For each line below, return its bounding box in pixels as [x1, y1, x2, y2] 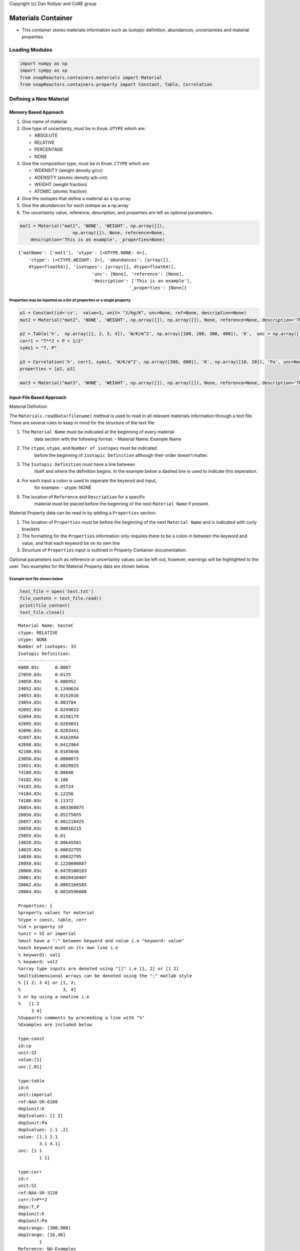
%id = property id [18, 924, 63, 929]
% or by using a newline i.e [18, 994, 89, 999]
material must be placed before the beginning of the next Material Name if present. [34, 500, 209, 506]
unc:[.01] [18, 1064, 42, 1069]
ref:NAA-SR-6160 [18, 1099, 58, 1104]
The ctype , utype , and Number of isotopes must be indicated [21, 445, 157, 451]
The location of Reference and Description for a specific [21, 493, 145, 500]
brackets [21, 526, 40, 532]
